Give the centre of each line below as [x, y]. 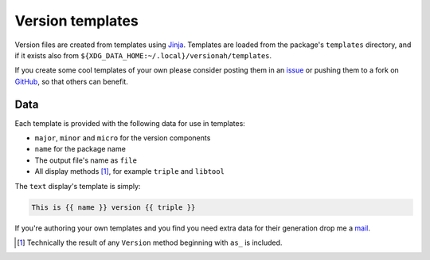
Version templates [76, 21]
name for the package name [80, 149]
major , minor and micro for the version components [123, 138]
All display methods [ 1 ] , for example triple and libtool [129, 171]
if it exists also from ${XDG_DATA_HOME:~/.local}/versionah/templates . [143, 55]
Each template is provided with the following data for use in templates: [130, 123]
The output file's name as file [86, 160]
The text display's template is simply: [78, 186]
